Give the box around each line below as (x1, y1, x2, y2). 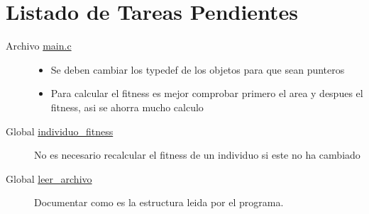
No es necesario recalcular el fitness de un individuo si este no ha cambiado (34, 147, 360, 162)
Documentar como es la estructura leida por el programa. (34, 195, 284, 210)
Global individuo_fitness (6, 123, 114, 138)
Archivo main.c (6, 38, 72, 53)
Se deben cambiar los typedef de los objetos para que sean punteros (50, 62, 345, 77)
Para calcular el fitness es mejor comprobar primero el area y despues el (50, 86, 363, 101)
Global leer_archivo (6, 171, 92, 186)
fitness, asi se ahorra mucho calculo (50, 99, 204, 114)
